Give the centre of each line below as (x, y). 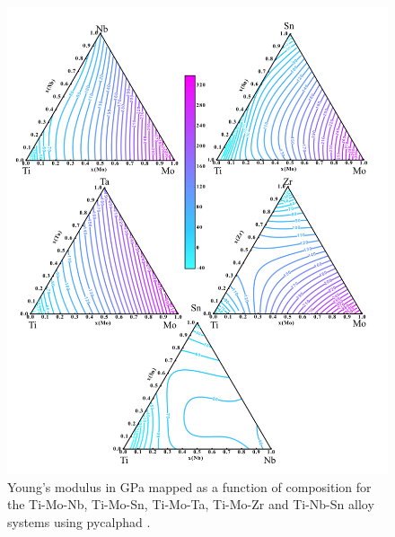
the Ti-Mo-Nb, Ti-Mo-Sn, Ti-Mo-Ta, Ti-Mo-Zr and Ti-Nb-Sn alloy (191, 504)
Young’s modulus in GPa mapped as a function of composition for (189, 486)
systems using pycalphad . (79, 521)
